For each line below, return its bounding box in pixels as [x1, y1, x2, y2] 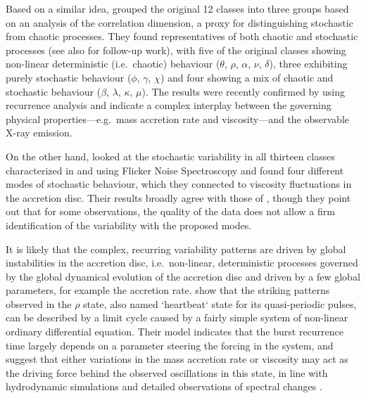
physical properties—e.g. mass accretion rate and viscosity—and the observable [6, 111, 349, 126]
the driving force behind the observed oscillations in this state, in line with [6, 365, 328, 380]
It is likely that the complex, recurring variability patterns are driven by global [6, 241, 346, 256]
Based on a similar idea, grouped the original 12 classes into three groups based [6, 1, 349, 15]
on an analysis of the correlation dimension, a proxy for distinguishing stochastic [6, 15, 353, 30]
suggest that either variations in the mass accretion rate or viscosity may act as [6, 352, 348, 366]
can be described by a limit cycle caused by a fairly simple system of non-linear [6, 310, 348, 325]
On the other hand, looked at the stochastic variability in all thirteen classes [6, 148, 335, 163]
